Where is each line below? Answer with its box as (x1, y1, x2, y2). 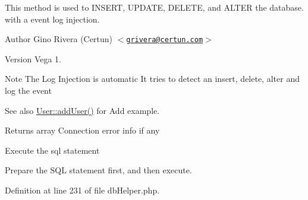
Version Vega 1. (5, 52, 62, 65)
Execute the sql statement (5, 144, 100, 156)
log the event (5, 84, 52, 97)
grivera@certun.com (126, 36, 203, 45)
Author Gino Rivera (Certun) (5, 33, 112, 45)
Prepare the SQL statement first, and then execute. (5, 164, 192, 176)
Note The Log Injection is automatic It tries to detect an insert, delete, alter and (5, 72, 300, 85)
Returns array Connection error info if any (5, 124, 160, 136)
